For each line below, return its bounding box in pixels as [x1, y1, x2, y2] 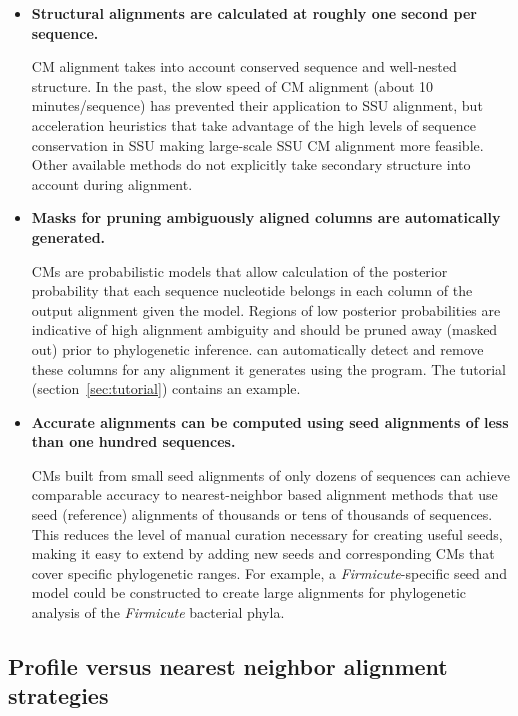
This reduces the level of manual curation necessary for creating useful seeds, [31, 523, 503, 544]
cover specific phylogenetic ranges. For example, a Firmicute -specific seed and [31, 562, 508, 583]
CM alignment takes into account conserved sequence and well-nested [31, 56, 457, 77]
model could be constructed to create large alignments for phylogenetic [31, 582, 467, 603]
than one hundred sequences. [31, 431, 236, 452]
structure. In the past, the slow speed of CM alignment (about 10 [31, 75, 434, 96]
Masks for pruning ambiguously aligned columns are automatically [31, 207, 501, 228]
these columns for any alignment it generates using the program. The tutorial [31, 358, 506, 379]
